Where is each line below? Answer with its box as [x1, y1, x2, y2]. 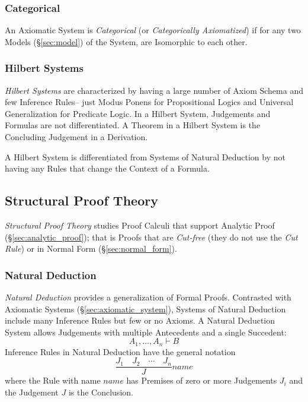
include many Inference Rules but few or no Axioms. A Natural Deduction [5, 314, 275, 327]
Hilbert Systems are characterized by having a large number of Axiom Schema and [5, 84, 303, 96]
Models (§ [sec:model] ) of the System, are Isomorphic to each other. [5, 35, 248, 48]
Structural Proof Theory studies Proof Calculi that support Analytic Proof [5, 219, 275, 231]
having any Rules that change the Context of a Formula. [5, 162, 210, 175]
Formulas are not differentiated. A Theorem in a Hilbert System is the [5, 119, 261, 131]
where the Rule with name [5, 374, 101, 387]
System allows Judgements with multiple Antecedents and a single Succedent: [5, 325, 287, 338]
